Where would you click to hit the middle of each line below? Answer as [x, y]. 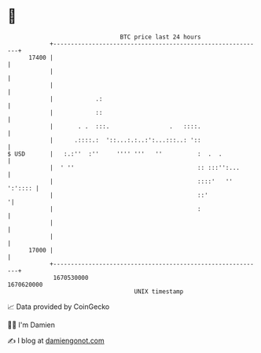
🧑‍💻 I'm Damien [31, 325]
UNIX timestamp [159, 291]
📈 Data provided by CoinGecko [59, 307]
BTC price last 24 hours [160, 37]
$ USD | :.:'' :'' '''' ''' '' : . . [115, 154]
